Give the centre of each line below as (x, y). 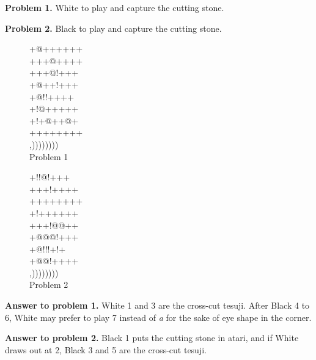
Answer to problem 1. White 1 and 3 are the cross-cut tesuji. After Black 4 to (157, 305)
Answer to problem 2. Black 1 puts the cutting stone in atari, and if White (152, 338)
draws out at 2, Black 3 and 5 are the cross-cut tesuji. (106, 349)
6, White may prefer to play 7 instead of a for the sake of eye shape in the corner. (158, 317)
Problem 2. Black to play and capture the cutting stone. (113, 28)
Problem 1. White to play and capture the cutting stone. (115, 7)
